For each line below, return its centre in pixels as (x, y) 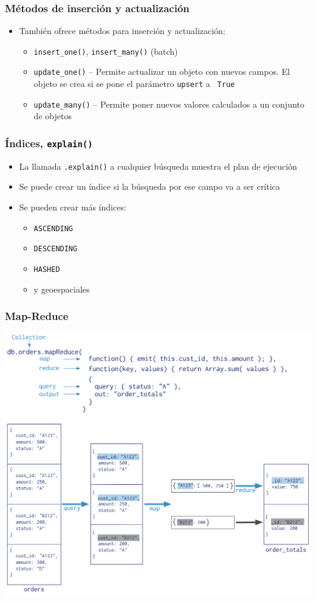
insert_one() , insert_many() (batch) (106, 51)
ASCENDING (53, 228)
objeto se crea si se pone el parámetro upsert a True (134, 84)
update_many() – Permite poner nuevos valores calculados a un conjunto (169, 104)
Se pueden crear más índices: (73, 207)
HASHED (47, 269)
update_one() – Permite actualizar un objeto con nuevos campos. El (162, 71)
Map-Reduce (37, 316)
